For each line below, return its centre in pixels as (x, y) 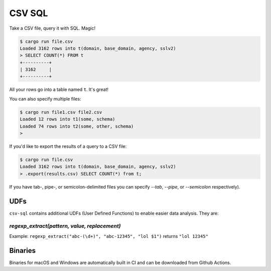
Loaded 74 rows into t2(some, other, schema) (77, 126)
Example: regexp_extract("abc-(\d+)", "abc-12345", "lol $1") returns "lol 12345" (109, 236)
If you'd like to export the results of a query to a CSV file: (68, 146)
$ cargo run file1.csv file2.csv (61, 112)
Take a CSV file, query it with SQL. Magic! (52, 28)
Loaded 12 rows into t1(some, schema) (67, 119)
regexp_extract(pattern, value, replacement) (65, 226)
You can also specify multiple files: (45, 99)
